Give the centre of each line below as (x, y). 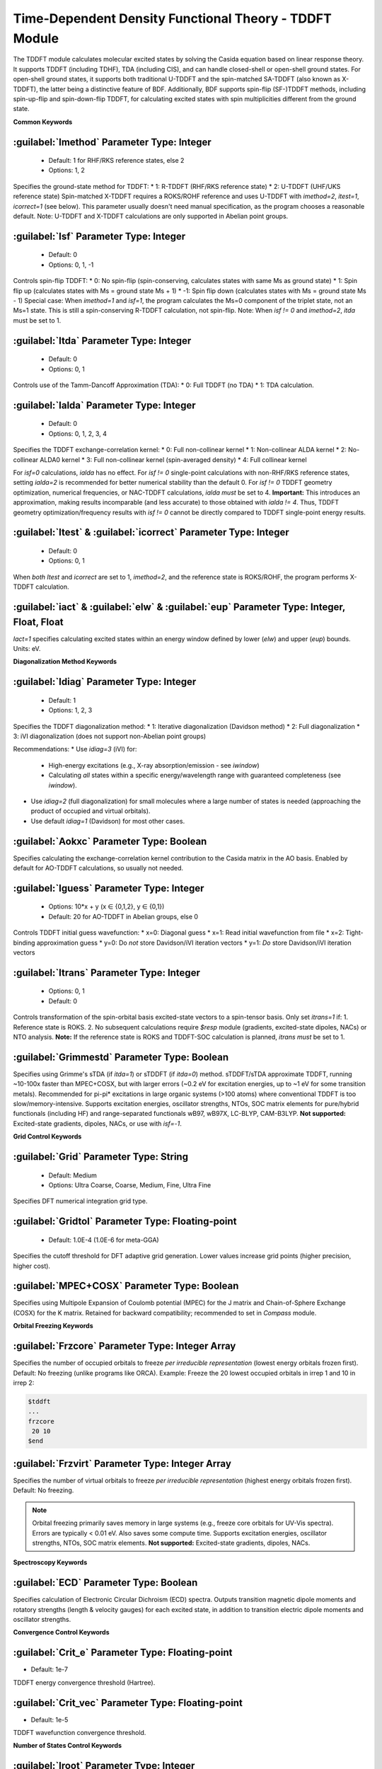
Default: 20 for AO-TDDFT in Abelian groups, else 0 (123, 916)
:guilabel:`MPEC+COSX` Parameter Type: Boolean (126, 1286)
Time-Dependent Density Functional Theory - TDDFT (172, 18)
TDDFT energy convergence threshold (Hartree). (84, 1682)
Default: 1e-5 (50, 1719)
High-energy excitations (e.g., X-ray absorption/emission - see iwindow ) (154, 765)
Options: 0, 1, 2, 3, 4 (78, 433)
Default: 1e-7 (50, 1669)
